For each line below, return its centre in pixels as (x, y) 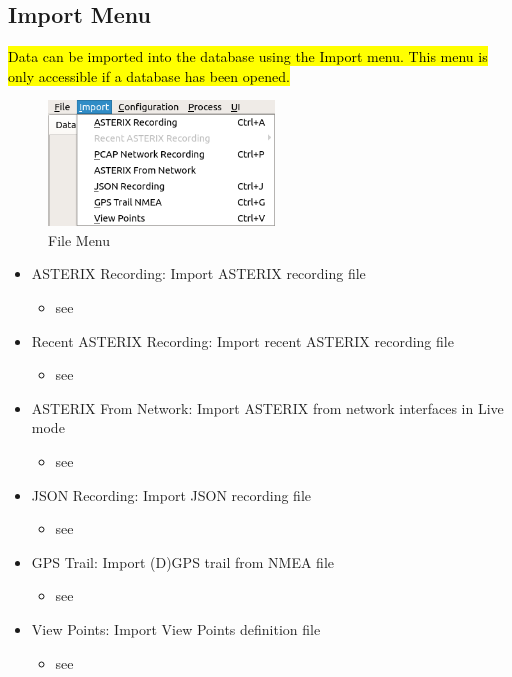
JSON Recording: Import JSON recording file (171, 494)
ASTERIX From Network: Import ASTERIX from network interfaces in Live (267, 407)
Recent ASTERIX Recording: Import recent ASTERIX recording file (242, 340)
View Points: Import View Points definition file (176, 628)
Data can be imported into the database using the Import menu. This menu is (248, 56)
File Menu (79, 239)
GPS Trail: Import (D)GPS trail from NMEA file (182, 561)
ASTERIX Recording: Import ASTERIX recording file (198, 273)
